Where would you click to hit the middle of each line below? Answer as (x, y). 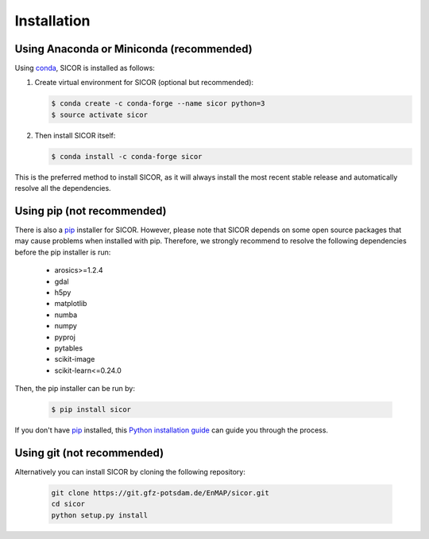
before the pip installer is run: (63, 252)
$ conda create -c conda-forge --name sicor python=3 (158, 104)
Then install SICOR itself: (75, 135)
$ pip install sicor (91, 410)
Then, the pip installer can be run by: (75, 389)
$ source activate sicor (100, 114)
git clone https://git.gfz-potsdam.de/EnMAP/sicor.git (160, 493)
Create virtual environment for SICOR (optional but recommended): (144, 83)
